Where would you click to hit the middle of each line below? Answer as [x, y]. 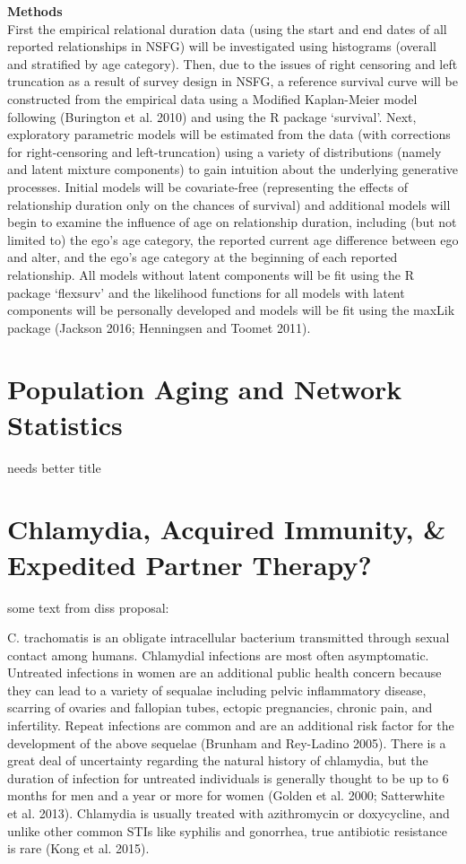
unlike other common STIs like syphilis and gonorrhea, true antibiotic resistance [227, 830]
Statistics [65, 424]
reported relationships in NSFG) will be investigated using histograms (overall [222, 46]
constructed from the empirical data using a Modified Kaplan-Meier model [212, 98]
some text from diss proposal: [88, 607]
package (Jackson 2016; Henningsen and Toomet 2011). [159, 327]
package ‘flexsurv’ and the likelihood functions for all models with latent [206, 292]
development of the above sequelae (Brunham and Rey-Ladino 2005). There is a [227, 742]
